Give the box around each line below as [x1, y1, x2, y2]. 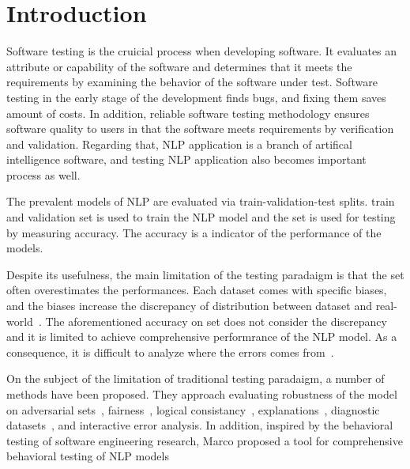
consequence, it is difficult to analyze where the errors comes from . [6, 343, 334, 360]
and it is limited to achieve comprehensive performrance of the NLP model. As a [6, 328, 397, 345]
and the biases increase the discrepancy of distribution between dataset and [6, 297, 372, 314]
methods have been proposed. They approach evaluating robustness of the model [6, 386, 397, 402]
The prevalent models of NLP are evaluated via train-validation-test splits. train [6, 193, 395, 210]
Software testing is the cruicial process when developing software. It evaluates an [6, 43, 397, 59]
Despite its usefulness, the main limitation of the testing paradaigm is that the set [6, 266, 404, 282]
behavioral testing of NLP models [6, 448, 169, 464]
